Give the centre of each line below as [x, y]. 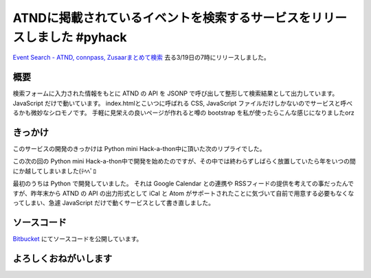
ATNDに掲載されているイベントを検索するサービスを [162, 18]
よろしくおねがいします [63, 258]
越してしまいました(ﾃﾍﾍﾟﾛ [60, 171]
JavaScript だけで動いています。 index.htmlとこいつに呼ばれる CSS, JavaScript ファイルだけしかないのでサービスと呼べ [183, 103]
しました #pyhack [76, 37]
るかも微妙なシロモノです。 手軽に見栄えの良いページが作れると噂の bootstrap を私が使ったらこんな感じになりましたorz [184, 113]
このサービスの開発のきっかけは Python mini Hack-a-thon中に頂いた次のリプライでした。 [139, 148]
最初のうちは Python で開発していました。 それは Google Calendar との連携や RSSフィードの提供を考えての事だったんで [183, 184]
